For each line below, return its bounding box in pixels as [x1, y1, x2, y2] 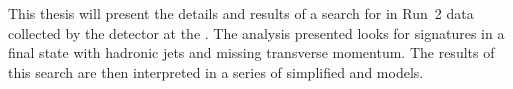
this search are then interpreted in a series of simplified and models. [8, 61, 424, 82]
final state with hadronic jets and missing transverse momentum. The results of [8, 42, 495, 63]
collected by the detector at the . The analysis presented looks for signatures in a [8, 22, 505, 43]
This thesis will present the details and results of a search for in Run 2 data [8, 3, 474, 23]
